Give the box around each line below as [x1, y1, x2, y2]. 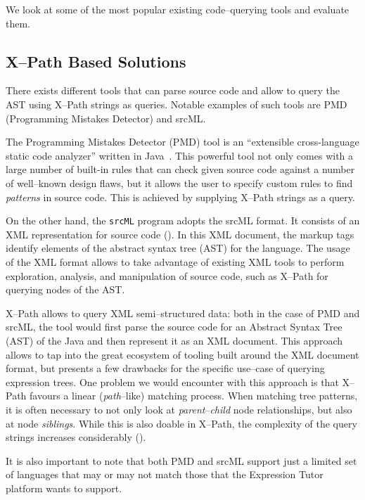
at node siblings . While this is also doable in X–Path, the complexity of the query [6, 416, 357, 430]
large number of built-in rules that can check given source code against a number [6, 162, 355, 177]
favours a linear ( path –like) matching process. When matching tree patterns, [30, 388, 358, 403]
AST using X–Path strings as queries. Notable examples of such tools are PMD [6, 96, 347, 111]
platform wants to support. [6, 480, 122, 495]
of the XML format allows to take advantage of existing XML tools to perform [6, 254, 345, 269]
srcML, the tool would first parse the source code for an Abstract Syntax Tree [6, 319, 342, 334]
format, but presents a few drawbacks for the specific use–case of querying [6, 361, 325, 376]
